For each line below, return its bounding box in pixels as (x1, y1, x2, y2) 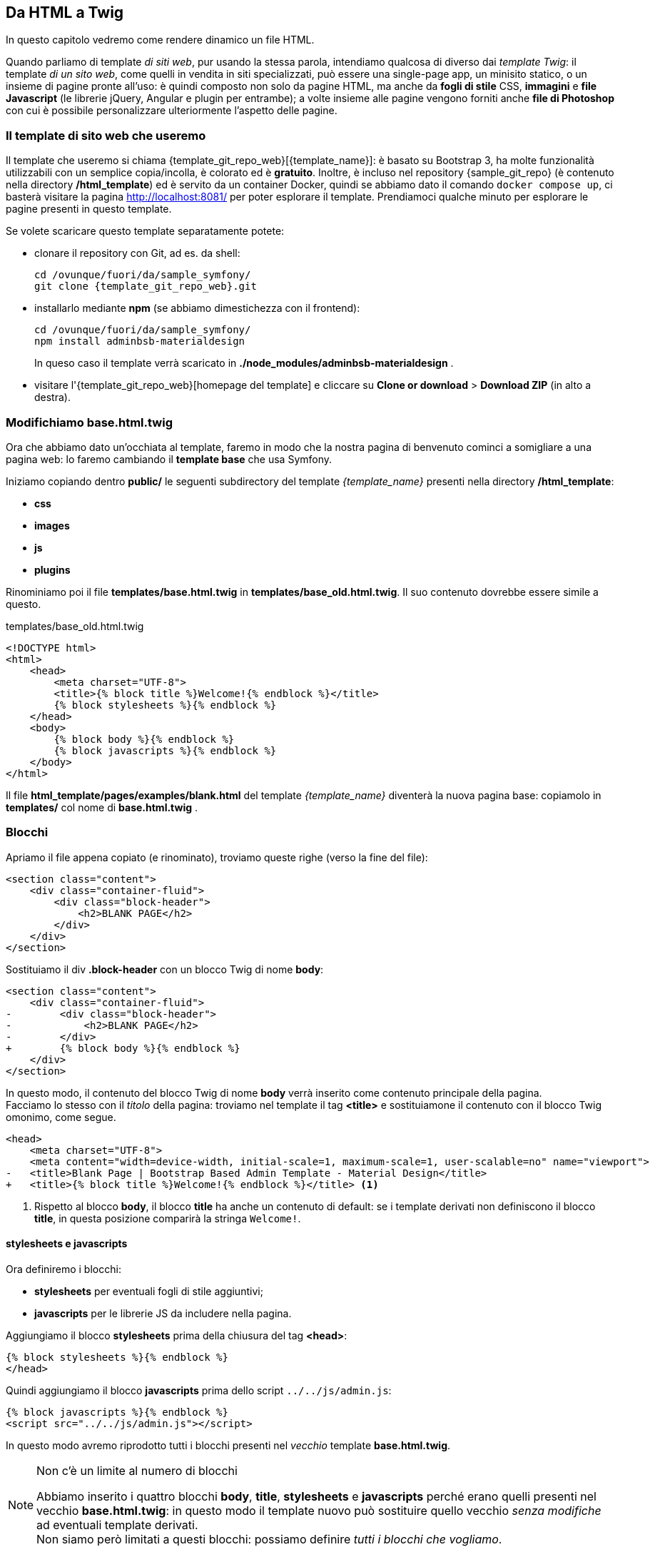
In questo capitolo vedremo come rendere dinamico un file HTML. (6, 34, 315, 46)
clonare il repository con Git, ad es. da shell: (34, 247, 240, 260)
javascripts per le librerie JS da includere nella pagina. (34, 1307, 292, 1319)
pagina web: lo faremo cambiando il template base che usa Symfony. (6, 452, 332, 465)
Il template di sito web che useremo (6, 128, 206, 143)
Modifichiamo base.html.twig (6, 415, 173, 430)
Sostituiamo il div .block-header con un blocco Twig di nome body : (6, 963, 324, 975)
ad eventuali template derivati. (36, 1517, 198, 1532)
